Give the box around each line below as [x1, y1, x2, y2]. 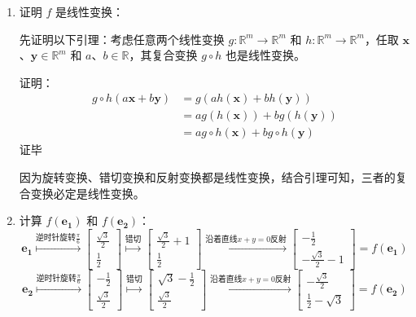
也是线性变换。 [226, 46, 306, 64]
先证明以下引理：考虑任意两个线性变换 [19, 30, 225, 47]
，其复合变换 [129, 46, 198, 64]
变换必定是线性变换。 [30, 184, 145, 201]
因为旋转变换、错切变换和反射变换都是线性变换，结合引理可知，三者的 [19, 169, 396, 186]
